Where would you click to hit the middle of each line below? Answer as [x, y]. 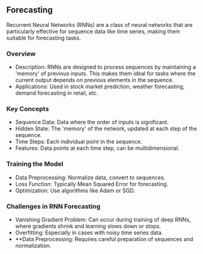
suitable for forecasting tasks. [44, 38]
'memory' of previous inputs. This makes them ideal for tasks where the [105, 73]
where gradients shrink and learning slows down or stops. [88, 226]
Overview [21, 53]
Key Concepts [28, 109]
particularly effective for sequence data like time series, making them [93, 31]
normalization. [33, 245]
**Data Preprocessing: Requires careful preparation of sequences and [104, 239]
